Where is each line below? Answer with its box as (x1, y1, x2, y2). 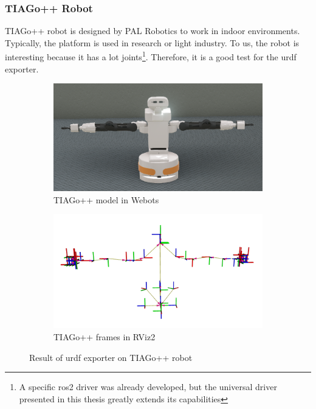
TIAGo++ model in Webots (53, 193, 159, 206)
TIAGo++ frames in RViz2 (53, 330, 156, 343)
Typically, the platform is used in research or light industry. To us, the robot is (5, 36, 300, 49)
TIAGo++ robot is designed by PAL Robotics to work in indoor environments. (5, 24, 300, 37)
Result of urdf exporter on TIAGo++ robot (29, 351, 193, 363)
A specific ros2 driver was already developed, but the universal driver (19, 380, 277, 393)
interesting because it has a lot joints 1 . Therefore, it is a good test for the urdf (5, 49, 297, 63)
